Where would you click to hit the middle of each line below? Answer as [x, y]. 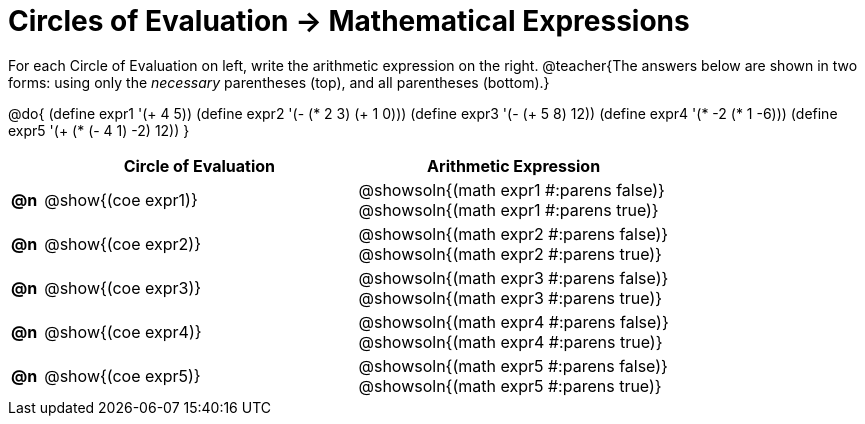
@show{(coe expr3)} [123, 287]
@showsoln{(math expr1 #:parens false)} [511, 189]
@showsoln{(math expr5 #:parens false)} [513, 365]
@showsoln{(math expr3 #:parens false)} [513, 277]
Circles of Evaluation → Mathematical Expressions [349, 21]
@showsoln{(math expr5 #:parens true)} [510, 385]
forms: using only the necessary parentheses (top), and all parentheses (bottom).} [279, 82]
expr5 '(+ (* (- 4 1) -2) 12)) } [99, 130]
